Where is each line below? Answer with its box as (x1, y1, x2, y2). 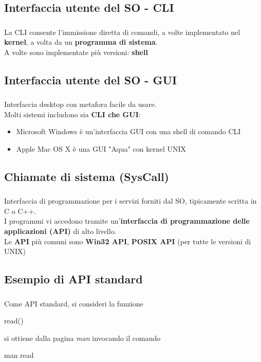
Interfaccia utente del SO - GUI (4, 71, 177, 87)
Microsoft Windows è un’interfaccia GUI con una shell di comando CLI (16, 126, 241, 137)
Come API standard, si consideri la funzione (4, 298, 143, 309)
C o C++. (4, 205, 36, 216)
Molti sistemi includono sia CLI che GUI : (4, 108, 141, 119)
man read (4, 350, 34, 360)
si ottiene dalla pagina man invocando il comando (4, 332, 161, 343)
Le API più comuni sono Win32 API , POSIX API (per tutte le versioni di (4, 236, 251, 246)
